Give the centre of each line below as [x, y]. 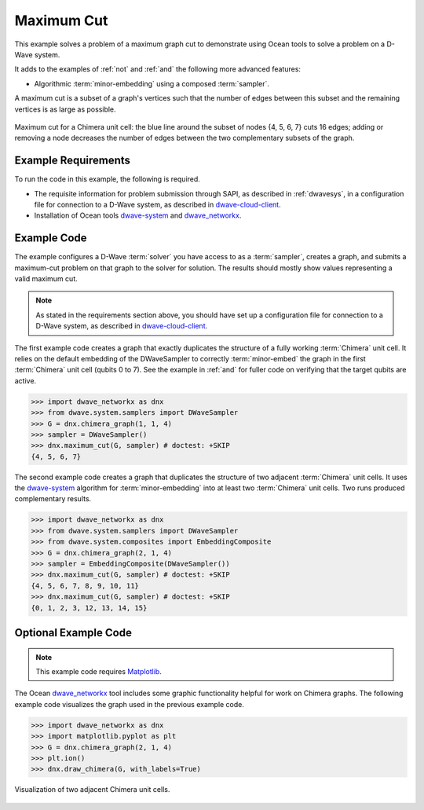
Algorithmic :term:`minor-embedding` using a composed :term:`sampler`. [152, 83]
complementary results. [53, 499]
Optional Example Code [73, 633]
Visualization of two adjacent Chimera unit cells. [92, 790]
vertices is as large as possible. [66, 109]
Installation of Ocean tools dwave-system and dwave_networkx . [138, 215]
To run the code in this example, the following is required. [107, 179]
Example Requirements [73, 161]
